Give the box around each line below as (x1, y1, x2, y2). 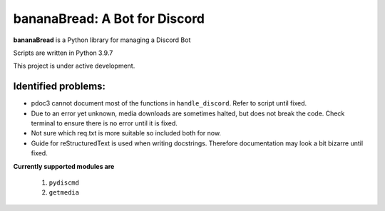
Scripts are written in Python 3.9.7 (13, 48, 113, 57)
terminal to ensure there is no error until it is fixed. (31, 119, 178, 128)
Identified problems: (13, 81, 106, 93)
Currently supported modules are (13, 162, 115, 170)
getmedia (48, 189, 80, 197)
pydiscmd (48, 178, 80, 187)
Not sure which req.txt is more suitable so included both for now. (31, 129, 221, 138)
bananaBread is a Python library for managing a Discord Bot (13, 36, 191, 44)
